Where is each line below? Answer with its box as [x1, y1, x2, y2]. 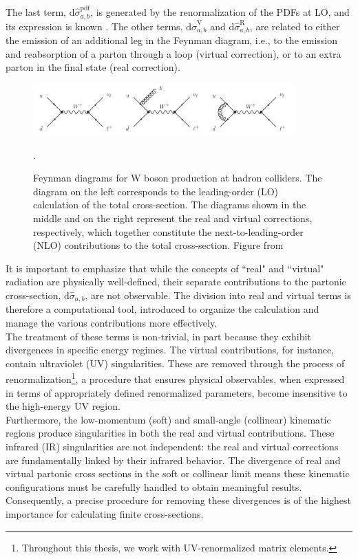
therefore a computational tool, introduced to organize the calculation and [6, 302, 319, 316]
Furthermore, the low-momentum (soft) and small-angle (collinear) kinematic [6, 412, 331, 426]
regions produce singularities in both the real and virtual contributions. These [6, 426, 335, 440]
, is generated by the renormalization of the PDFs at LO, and [90, 5, 350, 19]
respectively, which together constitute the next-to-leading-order [33, 224, 304, 239]
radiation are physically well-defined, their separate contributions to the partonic [6, 274, 346, 289]
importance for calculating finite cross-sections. [6, 506, 204, 520]
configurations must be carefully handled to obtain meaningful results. [6, 479, 302, 494]
